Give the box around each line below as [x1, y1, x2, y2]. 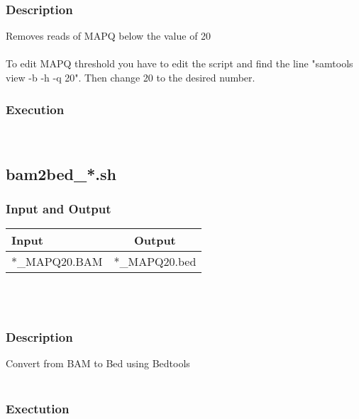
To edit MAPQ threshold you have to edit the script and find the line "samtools [6, 56, 353, 71]
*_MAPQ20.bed [114, 253, 197, 270]
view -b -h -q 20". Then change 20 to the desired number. [6, 70, 255, 84]
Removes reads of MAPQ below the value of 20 [6, 28, 211, 43]
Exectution [6, 399, 70, 417]
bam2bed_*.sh [6, 162, 116, 184]
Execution [6, 100, 65, 118]
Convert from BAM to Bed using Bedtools [6, 355, 190, 370]
